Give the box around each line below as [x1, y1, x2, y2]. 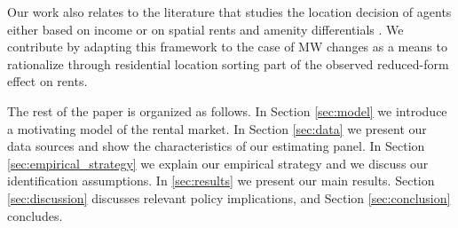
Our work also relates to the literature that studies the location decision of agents [7, 3, 452, 20]
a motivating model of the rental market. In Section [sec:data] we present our [7, 119, 427, 138]
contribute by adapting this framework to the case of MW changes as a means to [7, 37, 447, 56]
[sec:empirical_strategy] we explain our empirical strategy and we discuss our [7, 153, 429, 172]
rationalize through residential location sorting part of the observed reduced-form [7, 54, 449, 73]
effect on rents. [7, 72, 88, 90]
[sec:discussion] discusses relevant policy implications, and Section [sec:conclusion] [7, 188, 451, 207]
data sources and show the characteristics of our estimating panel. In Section [7, 137, 425, 155]
